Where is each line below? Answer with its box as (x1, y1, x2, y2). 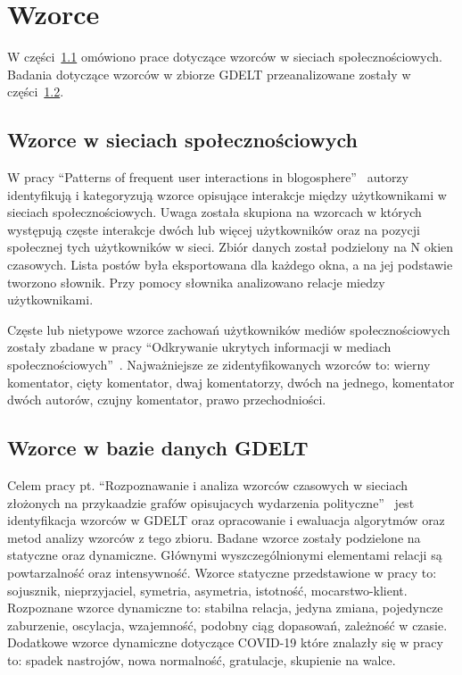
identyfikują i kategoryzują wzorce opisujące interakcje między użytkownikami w (7, 185, 447, 204)
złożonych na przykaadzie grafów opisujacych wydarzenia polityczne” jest (7, 493, 415, 512)
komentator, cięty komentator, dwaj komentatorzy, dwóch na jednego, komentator (7, 372, 455, 391)
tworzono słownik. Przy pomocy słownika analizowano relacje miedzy (7, 272, 385, 291)
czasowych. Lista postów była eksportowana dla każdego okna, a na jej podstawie (7, 255, 453, 274)
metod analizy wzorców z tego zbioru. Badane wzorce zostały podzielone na (7, 528, 421, 546)
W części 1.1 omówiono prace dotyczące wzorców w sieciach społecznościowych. (7, 47, 442, 66)
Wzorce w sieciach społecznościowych (7, 126, 358, 154)
